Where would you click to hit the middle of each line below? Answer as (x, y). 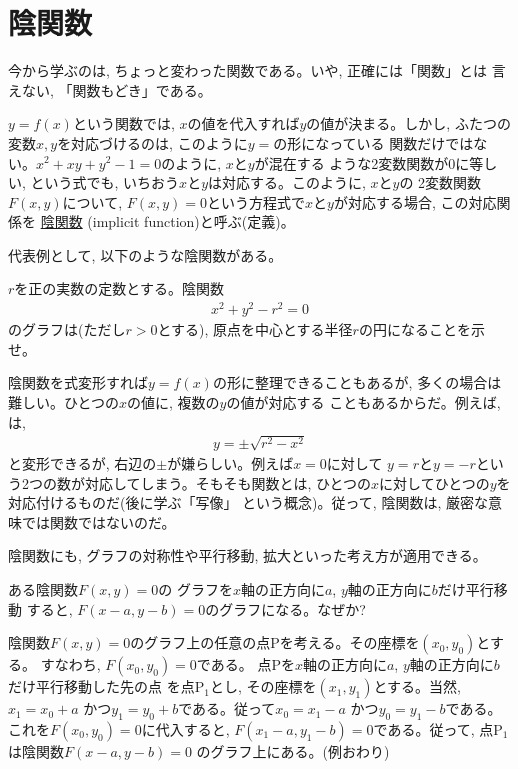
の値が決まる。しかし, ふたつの (408, 123)
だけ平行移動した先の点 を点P (106, 686)
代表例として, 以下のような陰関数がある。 (145, 254)
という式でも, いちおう (105, 182)
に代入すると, (185, 728)
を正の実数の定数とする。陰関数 (119, 288)
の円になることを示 (421, 329)
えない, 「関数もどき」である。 (110, 89)
